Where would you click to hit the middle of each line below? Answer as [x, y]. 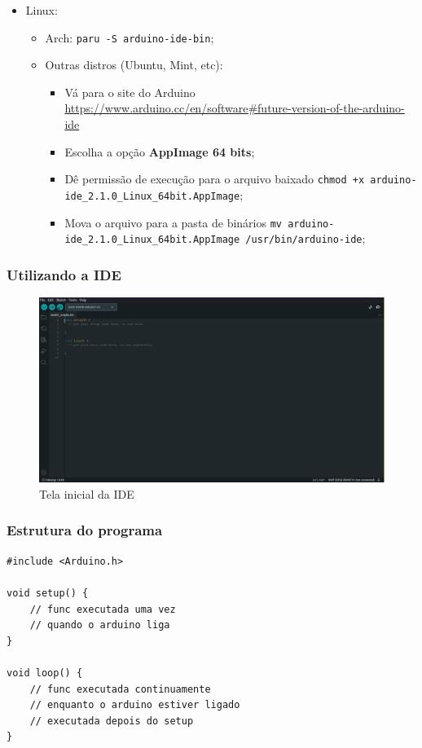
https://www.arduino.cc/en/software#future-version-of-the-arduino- [235, 108]
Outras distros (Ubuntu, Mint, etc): [134, 65]
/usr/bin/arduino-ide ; [306, 238]
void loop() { [45, 673]
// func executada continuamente [120, 689]
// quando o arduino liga [100, 625]
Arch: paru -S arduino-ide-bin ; [130, 37]
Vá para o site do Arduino [130, 92]
